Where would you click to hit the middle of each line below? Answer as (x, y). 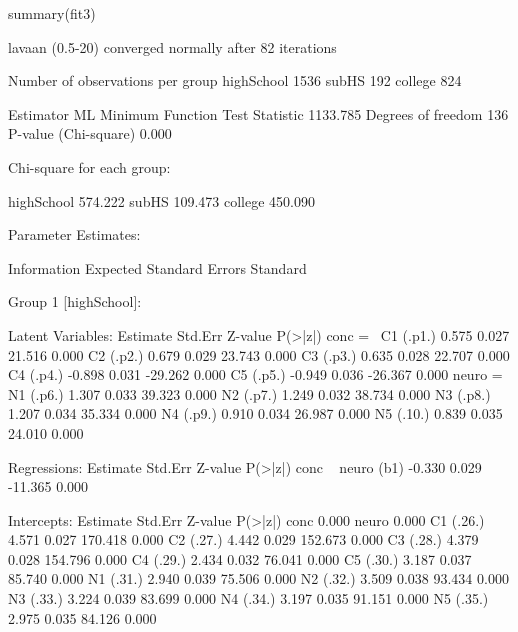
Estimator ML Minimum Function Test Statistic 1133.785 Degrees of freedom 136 (258, 113)
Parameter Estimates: (74, 234)
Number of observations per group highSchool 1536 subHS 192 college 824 (235, 80)
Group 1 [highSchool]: (75, 301)
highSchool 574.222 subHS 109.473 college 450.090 (161, 200)
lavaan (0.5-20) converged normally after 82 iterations (172, 46)
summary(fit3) (52, 13)
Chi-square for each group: (89, 166)
